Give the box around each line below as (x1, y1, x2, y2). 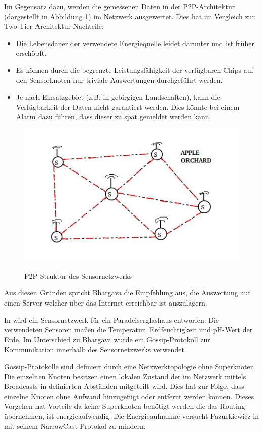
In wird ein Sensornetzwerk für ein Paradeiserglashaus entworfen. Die (4, 314, 219, 325)
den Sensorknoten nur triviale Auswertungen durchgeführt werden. (16, 74, 223, 85)
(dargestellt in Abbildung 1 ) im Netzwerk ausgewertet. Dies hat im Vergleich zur (4, 11, 255, 21)
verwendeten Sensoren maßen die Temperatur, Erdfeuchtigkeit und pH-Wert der (4, 324, 253, 335)
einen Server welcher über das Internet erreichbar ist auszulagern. (4, 297, 207, 308)
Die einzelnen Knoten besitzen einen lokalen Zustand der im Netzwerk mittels (4, 371, 246, 381)
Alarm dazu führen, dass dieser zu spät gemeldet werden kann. (16, 111, 211, 122)
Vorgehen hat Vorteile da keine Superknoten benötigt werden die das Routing (4, 401, 245, 411)
